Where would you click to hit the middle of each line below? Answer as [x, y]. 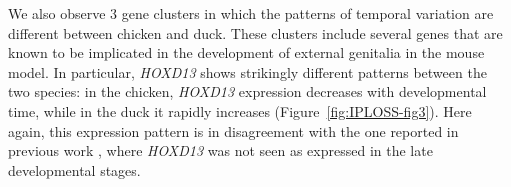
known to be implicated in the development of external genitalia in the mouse [246, 52]
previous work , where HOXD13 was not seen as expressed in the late [220, 150]
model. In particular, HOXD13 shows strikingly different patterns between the [247, 71]
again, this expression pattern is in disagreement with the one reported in [233, 130]
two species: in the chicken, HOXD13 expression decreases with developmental [247, 91]
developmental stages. [74, 169]
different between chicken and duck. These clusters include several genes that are [255, 32]
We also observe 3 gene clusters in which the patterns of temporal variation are [251, 13]
